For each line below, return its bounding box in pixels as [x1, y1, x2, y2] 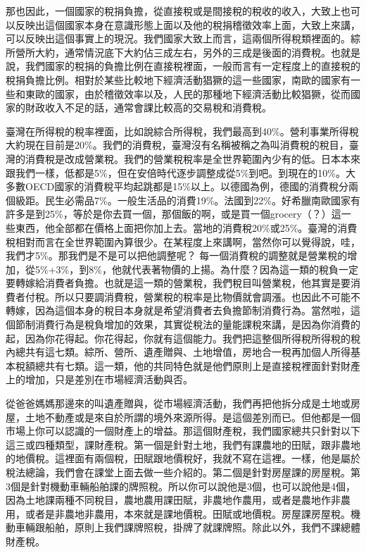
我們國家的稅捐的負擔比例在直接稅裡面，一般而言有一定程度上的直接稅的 [25, 58, 360, 73]
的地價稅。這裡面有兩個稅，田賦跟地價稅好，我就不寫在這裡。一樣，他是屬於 [6, 451, 360, 466]
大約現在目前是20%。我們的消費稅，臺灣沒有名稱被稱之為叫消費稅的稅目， [6, 137, 349, 152]
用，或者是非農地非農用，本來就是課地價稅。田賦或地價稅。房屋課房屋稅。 [6, 506, 351, 521]
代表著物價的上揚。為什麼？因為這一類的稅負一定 [131, 261, 358, 276]
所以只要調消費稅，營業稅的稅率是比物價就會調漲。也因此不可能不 [54, 289, 360, 304]
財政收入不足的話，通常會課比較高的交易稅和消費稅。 [25, 100, 272, 115]
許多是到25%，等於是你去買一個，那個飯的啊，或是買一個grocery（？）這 [6, 206, 341, 221]
